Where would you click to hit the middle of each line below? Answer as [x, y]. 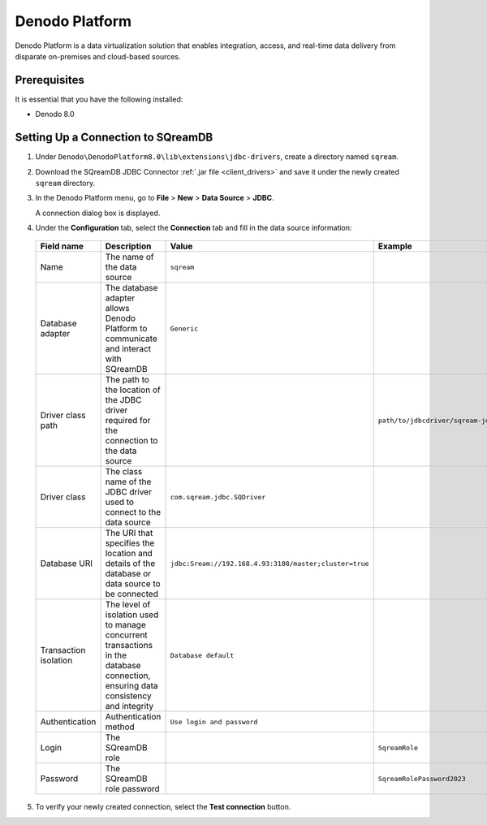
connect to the [133, 512]
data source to [133, 584]
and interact [128, 349]
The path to [127, 380]
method [120, 727]
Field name [62, 246]
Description [128, 246]
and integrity [129, 706]
